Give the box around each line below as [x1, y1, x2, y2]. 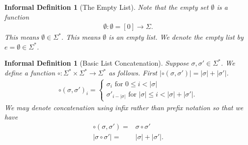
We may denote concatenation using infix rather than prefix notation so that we [4, 102, 244, 112]
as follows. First [109, 68, 158, 77]
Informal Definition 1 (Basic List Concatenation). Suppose [4, 58, 189, 68]
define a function [4, 68, 55, 77]
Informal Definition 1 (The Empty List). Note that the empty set [4, 2, 209, 12]
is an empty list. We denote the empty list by [109, 32, 244, 42]
